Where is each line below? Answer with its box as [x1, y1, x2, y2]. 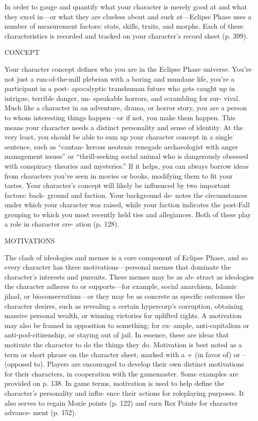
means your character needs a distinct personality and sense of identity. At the [4, 122, 243, 132]
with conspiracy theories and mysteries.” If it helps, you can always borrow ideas [4, 160, 249, 171]
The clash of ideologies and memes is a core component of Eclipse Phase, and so [4, 252, 248, 262]
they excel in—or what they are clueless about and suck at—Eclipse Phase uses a [4, 11, 252, 21]
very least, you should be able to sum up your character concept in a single [4, 132, 233, 142]
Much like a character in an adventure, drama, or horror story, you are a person [4, 102, 247, 113]
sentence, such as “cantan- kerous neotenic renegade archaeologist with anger [4, 141, 238, 151]
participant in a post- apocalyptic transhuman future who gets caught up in [4, 83, 235, 94]
